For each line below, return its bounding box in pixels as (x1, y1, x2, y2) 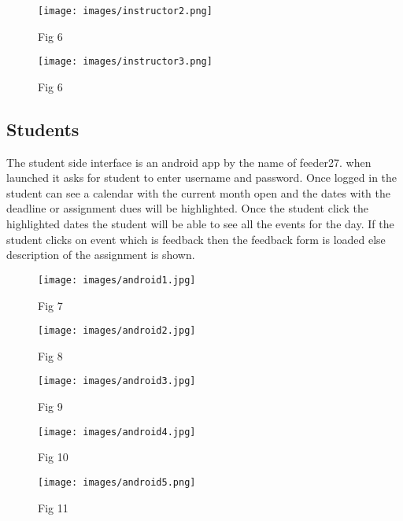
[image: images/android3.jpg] (38, 375, 196, 387)
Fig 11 (38, 499, 68, 515)
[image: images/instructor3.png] (38, 56, 213, 68)
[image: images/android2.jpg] (38, 325, 196, 337)
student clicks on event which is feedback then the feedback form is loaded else (6, 231, 386, 247)
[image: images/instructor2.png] (38, 6, 213, 17)
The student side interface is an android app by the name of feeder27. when (6, 153, 372, 170)
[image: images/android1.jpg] (38, 274, 196, 286)
